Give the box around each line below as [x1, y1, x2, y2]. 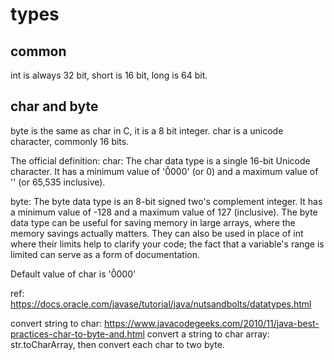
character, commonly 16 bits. [10, 135, 130, 147]
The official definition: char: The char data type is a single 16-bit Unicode [10, 154, 311, 167]
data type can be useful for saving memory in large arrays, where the [10, 216, 296, 228]
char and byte [10, 98, 99, 115]
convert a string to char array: [146, 328, 270, 340]
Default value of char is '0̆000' [10, 268, 137, 280]
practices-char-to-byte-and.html [10, 328, 145, 340]
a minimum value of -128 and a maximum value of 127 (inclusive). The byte [10, 206, 318, 218]
